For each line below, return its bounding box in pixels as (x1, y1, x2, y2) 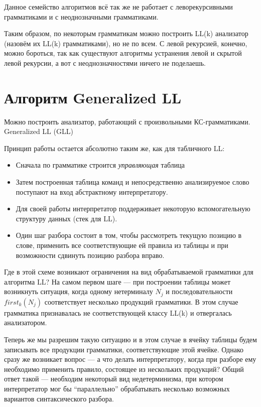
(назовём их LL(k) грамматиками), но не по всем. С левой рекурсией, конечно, (4, 38, 247, 48)
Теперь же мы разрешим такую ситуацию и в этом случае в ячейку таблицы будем (4, 334, 257, 345)
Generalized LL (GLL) (4, 126, 73, 137)
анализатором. (4, 317, 47, 328)
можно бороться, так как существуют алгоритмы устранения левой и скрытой (4, 48, 242, 58)
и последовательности (166, 286, 233, 297)
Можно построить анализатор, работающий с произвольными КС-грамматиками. (4, 116, 250, 126)
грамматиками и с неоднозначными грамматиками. (4, 11, 159, 22)
